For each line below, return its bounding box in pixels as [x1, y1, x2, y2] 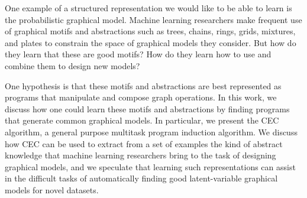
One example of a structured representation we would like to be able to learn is [5, 2, 292, 14]
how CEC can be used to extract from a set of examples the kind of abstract [5, 137, 283, 150]
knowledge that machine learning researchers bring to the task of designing [5, 149, 276, 161]
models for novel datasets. [5, 183, 99, 196]
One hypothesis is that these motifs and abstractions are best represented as [5, 79, 282, 92]
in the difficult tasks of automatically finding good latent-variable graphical [5, 172, 278, 184]
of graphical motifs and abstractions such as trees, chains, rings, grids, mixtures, [5, 25, 296, 37]
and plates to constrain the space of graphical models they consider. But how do [5, 36, 296, 48]
